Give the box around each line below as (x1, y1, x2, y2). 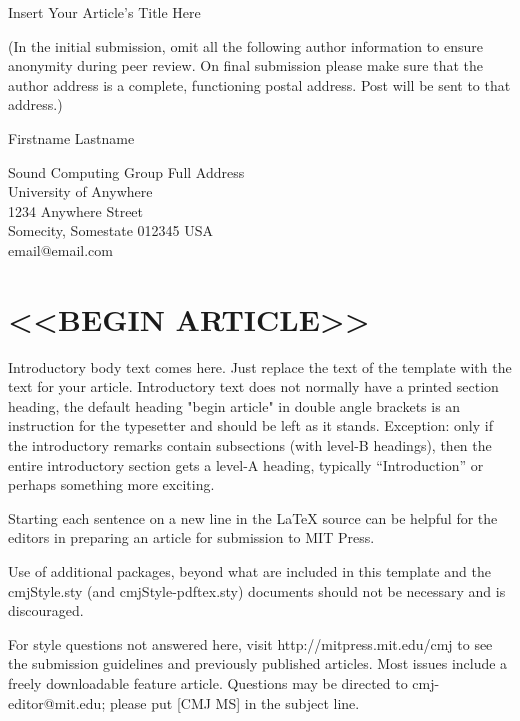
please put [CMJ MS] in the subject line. (109, 692, 360, 713)
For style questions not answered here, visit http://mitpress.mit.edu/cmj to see (8, 633, 493, 654)
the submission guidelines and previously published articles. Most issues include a (8, 653, 508, 674)
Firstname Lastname (8, 127, 135, 148)
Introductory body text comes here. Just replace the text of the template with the (8, 356, 512, 377)
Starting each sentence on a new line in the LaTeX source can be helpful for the (8, 507, 498, 528)
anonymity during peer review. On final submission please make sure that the (8, 55, 483, 76)
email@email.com (8, 239, 113, 260)
